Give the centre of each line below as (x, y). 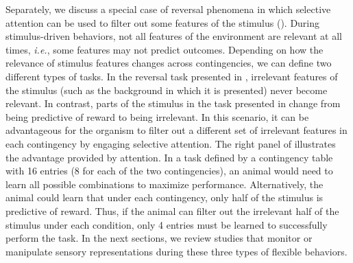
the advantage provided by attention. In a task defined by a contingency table (169, 157)
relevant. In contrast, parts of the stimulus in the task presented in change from (173, 103)
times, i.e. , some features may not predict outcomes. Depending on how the (165, 49)
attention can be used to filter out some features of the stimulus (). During (163, 22)
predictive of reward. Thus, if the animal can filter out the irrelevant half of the (172, 210)
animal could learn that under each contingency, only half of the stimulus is (165, 197)
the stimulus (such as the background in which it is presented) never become (167, 90)
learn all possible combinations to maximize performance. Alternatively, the (165, 184)
